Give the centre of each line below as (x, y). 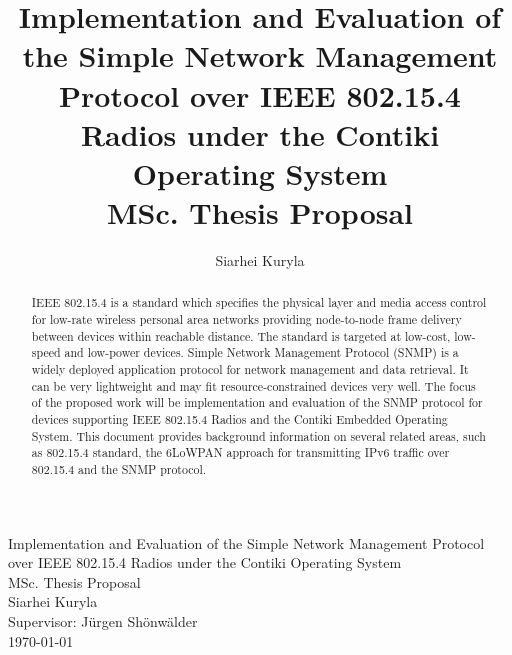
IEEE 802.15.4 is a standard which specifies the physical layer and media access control (259, 302)
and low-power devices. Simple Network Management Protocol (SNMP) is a (261, 352)
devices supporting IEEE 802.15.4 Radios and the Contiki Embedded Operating (239, 419)
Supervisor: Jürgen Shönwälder (103, 621)
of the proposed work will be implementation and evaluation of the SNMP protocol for (257, 402)
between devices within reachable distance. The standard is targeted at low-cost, (241, 335)
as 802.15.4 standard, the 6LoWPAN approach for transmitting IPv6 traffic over (240, 452)
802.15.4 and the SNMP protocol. (119, 469)
